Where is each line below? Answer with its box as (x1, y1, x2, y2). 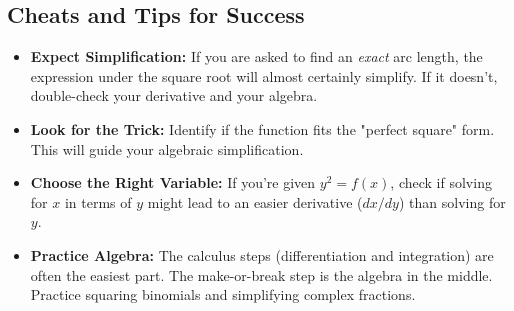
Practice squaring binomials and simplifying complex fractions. (30, 284, 416, 305)
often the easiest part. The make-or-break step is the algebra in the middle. (30, 264, 493, 285)
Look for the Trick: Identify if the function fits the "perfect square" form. (30, 118, 495, 139)
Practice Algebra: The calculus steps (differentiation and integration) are (30, 244, 494, 265)
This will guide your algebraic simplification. (30, 138, 304, 159)
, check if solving (390, 172, 492, 193)
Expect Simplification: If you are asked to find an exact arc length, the (30, 46, 483, 67)
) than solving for (398, 191, 506, 212)
